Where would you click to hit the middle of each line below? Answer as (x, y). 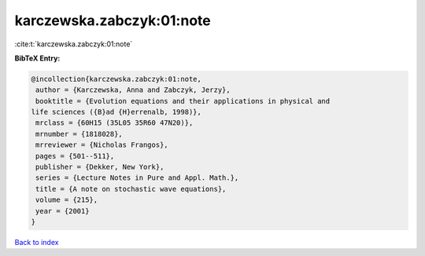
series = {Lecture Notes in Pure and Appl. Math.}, (137, 178)
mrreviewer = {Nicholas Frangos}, (102, 145)
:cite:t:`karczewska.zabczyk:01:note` (74, 44)
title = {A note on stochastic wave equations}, (131, 189)
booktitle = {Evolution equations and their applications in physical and (183, 101)
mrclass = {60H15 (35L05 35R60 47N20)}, (115, 123)
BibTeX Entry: (37, 58)
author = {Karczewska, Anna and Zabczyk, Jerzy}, (133, 90)
